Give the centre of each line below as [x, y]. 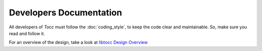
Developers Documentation [65, 13]
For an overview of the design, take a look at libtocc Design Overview [78, 42]
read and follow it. [27, 33]
